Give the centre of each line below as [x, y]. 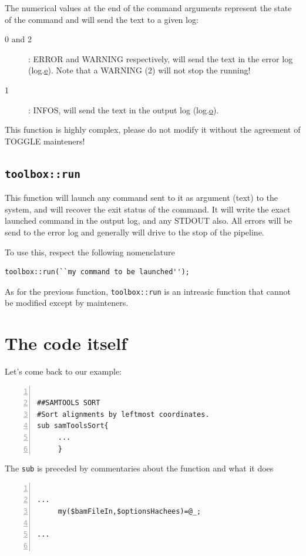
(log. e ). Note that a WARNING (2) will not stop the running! [139, 70]
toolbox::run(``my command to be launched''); [97, 272]
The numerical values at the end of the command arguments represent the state [148, 8]
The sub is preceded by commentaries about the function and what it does [139, 468]
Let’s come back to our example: [63, 371]
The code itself [66, 343]
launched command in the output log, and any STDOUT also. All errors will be [149, 220]
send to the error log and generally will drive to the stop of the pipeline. [134, 232]
